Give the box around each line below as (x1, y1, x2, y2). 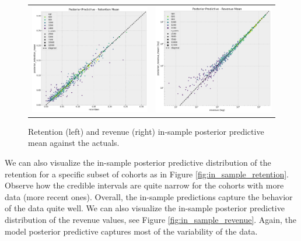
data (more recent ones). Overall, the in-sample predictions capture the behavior (5, 190, 293, 202)
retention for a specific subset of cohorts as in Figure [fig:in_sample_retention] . (5, 167, 289, 180)
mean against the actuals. (28, 137, 120, 149)
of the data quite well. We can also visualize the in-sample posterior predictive (5, 202, 285, 214)
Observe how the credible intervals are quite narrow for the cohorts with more (5, 179, 284, 191)
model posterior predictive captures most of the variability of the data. (5, 225, 258, 237)
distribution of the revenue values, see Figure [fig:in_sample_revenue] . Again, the (5, 214, 297, 226)
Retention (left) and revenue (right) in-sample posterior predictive (28, 125, 264, 137)
